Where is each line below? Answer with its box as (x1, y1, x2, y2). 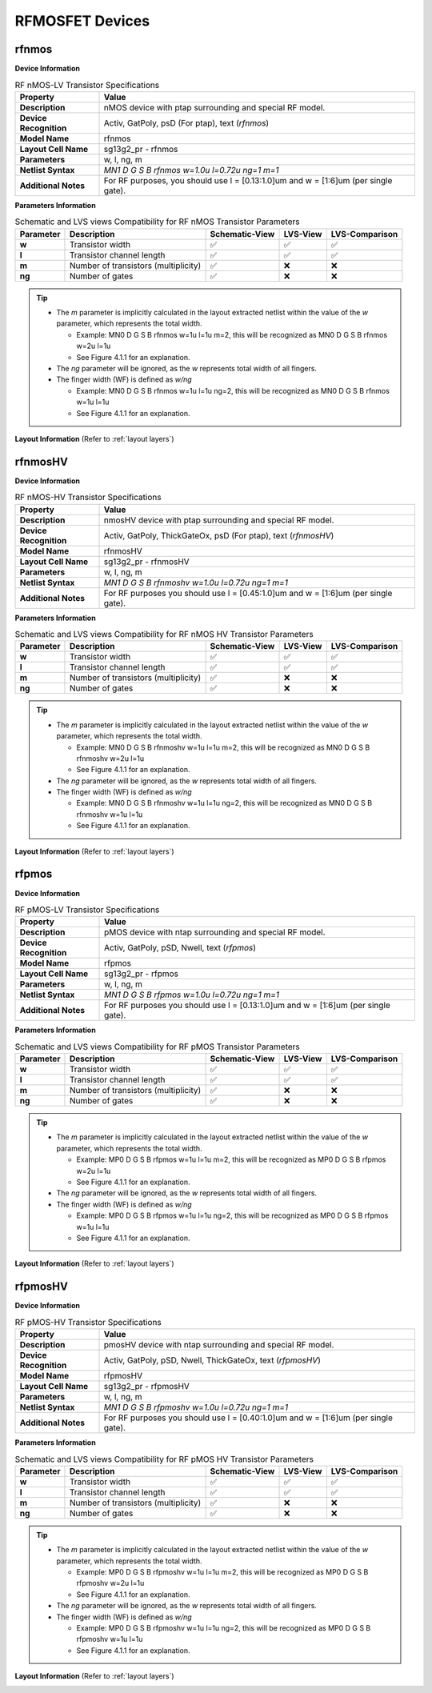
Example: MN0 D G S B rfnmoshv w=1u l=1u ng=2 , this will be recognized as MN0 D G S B (76, 798, 372, 808)
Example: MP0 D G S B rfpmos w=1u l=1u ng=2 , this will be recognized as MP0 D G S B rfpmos (76, 1211, 389, 1220)
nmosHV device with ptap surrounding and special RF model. (103, 514, 334, 526)
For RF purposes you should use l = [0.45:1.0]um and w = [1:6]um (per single (103, 587, 393, 598)
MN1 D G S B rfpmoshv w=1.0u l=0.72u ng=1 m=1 (103, 1402, 289, 1413)
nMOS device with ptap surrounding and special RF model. (103, 102, 326, 113)
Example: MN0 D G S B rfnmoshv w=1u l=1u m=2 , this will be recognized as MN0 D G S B (76, 742, 370, 752)
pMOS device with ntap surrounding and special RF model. (104, 927, 326, 938)
